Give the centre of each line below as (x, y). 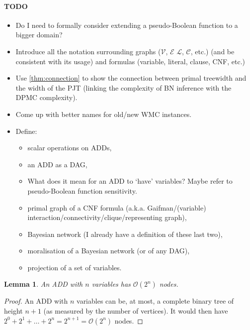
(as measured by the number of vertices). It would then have (136, 311)
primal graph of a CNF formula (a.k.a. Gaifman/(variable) (117, 207)
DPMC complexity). (46, 97)
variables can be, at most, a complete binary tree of (155, 301)
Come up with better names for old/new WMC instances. (104, 114)
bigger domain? (39, 35)
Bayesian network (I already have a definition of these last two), (125, 234)
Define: (26, 131)
